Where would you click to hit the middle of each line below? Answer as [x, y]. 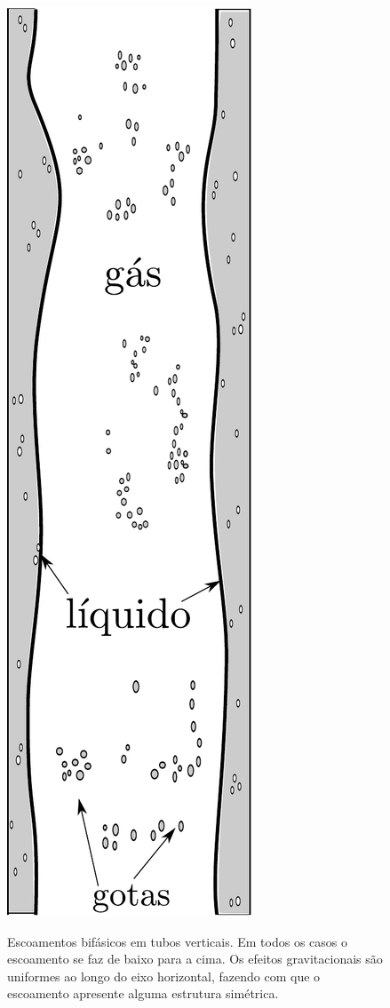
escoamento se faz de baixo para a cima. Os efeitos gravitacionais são [195, 959]
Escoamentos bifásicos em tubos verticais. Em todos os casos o [178, 941]
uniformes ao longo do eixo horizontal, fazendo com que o [164, 976]
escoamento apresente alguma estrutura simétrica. [143, 993]
